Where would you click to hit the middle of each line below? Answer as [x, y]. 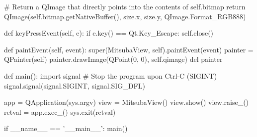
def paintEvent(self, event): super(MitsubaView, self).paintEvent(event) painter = [129, 49]
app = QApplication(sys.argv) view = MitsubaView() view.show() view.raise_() [127, 102]
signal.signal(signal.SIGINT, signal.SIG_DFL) [75, 85]
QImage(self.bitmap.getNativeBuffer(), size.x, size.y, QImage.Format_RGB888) [125, 16]
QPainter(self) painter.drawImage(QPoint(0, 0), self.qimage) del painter [113, 59]
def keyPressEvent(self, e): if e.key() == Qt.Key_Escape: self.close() [109, 33]
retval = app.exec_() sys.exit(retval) [60, 112]
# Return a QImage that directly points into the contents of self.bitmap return [125, 6]
